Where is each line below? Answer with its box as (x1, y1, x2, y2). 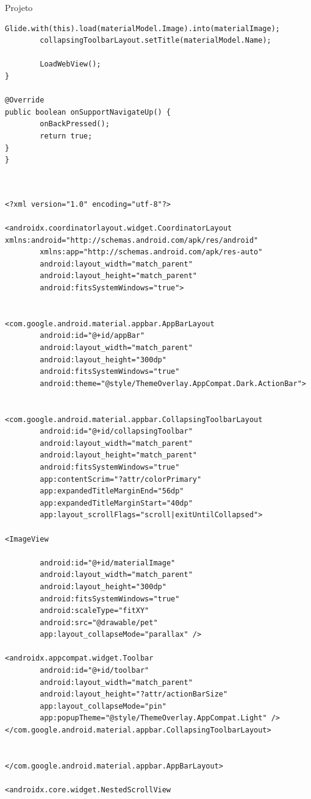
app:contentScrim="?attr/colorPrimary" (40, 475, 202, 484)
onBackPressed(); (40, 120, 110, 129)
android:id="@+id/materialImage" (40, 558, 176, 567)
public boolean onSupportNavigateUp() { (5, 107, 171, 116)
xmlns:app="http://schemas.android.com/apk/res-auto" (40, 248, 263, 257)
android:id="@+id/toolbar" (40, 666, 149, 675)
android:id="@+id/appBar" (40, 331, 145, 340)
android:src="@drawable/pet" (40, 618, 158, 627)
